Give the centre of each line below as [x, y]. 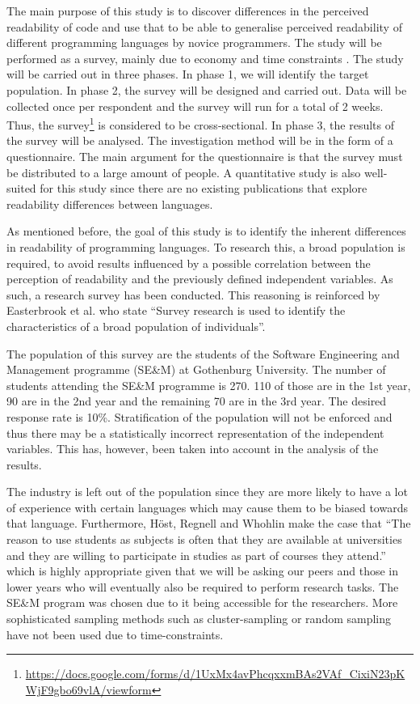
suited [21, 188]
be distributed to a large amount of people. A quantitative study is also [184, 172]
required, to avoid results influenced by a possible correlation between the [189, 263]
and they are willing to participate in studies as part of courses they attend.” [196, 555]
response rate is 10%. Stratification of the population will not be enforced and [199, 416]
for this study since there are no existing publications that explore [204, 188]
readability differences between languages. [110, 204]
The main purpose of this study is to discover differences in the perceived [188, 11]
